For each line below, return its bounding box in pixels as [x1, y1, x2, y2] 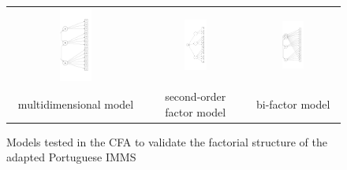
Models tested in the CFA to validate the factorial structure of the [6, 133, 327, 150]
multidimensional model [17, 95, 134, 112]
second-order [165, 88, 226, 105]
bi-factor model [256, 95, 330, 112]
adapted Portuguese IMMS [6, 149, 136, 165]
